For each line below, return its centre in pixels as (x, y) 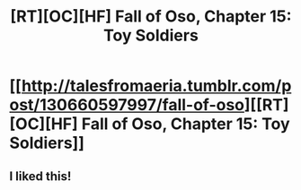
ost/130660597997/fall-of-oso (127, 105)
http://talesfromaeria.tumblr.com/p (156, 86)
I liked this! (40, 176)
